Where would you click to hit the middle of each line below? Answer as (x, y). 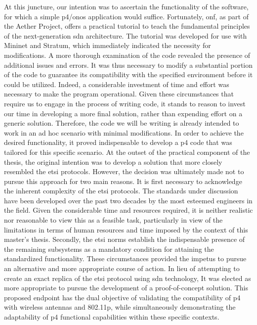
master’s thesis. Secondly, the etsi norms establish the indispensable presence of (125, 239)
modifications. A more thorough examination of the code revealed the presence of (127, 55)
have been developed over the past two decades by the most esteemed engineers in (128, 200)
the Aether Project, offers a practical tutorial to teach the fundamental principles (127, 26)
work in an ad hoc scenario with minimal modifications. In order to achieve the (124, 132)
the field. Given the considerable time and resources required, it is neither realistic (128, 210)
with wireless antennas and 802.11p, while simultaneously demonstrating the (120, 307)
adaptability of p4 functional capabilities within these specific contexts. (112, 317)
